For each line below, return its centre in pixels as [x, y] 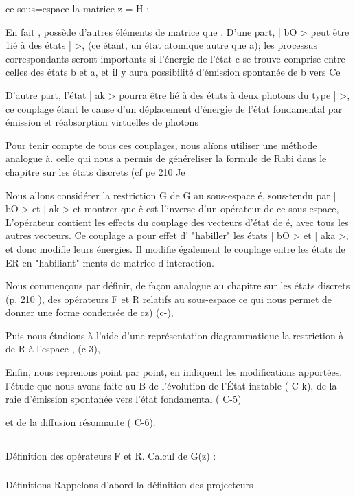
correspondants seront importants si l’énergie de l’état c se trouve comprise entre [175, 58]
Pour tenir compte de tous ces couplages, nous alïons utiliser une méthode [161, 145]
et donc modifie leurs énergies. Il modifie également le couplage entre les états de [175, 248]
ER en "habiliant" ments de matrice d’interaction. [110, 262]
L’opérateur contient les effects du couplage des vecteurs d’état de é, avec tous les [177, 222]
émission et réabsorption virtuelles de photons [102, 122]
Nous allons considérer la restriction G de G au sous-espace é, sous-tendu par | [171, 195]
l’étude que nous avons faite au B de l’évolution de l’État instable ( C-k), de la [171, 385]
